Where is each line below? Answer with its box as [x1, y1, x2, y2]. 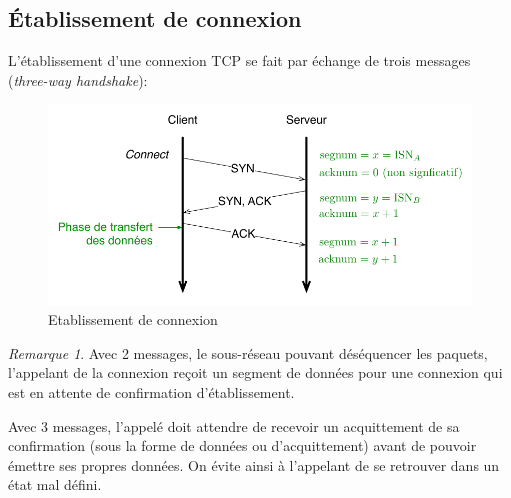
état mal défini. [8, 474, 102, 495]
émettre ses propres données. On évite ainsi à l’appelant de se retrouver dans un [8, 454, 500, 475]
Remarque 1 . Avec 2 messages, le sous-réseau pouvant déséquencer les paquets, [8, 342, 488, 363]
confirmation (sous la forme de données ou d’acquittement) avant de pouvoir [8, 435, 477, 456]
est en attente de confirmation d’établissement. [8, 381, 295, 402]
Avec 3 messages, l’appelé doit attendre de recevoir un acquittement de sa [8, 415, 460, 436]
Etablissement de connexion [48, 309, 218, 330]
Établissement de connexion [8, 3, 302, 34]
